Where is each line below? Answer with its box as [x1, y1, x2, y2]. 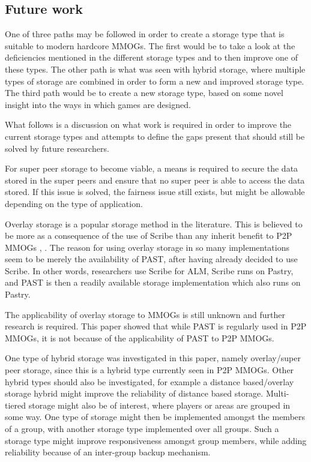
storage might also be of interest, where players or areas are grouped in [28, 398, 291, 411]
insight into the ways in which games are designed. [5, 98, 191, 110]
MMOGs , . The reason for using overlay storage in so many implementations [5, 241, 289, 253]
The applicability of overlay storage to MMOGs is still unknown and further [5, 308, 285, 320]
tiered [5, 398, 26, 411]
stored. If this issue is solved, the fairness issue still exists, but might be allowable [5, 185, 305, 198]
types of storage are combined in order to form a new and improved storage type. [5, 74, 304, 87]
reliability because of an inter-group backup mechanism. [5, 446, 211, 458]
